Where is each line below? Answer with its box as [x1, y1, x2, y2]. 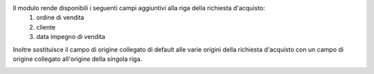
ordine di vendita [36, 14, 84, 22]
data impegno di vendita [36, 33, 105, 41]
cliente [36, 23, 55, 31]
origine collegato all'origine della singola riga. [12, 55, 143, 63]
